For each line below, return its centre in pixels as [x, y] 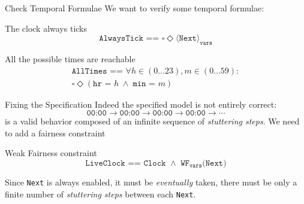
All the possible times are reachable [70, 58]
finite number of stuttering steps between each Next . [100, 194]
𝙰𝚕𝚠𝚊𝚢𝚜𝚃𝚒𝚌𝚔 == [129, 39]
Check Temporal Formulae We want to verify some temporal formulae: [135, 8]
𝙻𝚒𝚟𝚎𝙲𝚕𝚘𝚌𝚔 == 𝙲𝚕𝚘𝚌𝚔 [126, 164]
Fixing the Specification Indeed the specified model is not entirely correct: [141, 104]
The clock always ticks [46, 28]
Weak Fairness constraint [51, 153]
